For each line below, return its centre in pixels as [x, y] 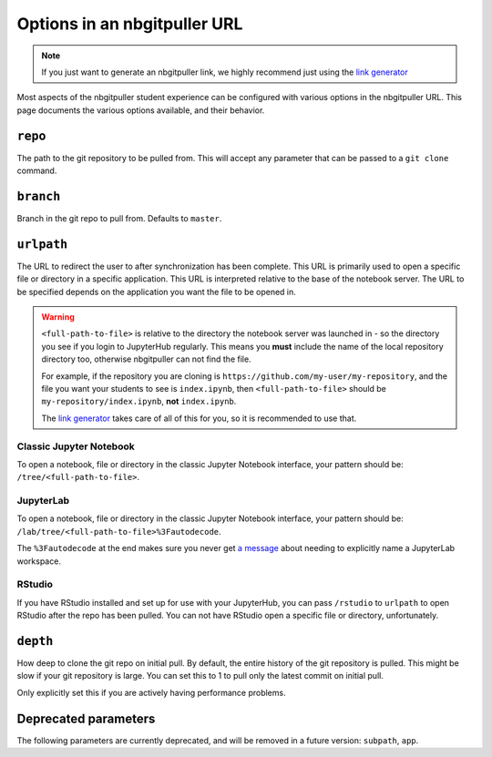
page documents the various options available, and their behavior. [141, 110]
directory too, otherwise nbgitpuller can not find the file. [146, 359]
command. [37, 171]
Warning [58, 317]
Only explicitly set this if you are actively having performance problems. [151, 692]
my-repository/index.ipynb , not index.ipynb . [139, 402]
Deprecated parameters [86, 718]
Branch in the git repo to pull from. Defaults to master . [119, 218]
